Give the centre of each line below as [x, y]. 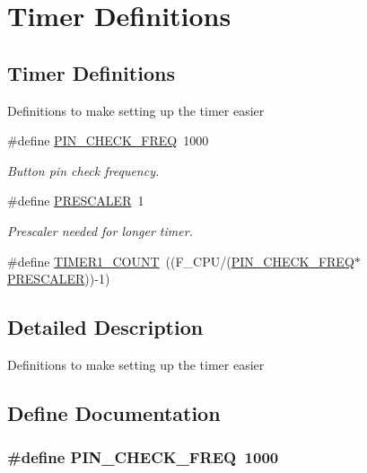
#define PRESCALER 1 [76, 201]
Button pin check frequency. [83, 170]
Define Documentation [114, 412]
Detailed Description [105, 327]
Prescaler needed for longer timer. [100, 230]
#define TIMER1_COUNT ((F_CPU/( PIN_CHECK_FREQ [181, 261]
